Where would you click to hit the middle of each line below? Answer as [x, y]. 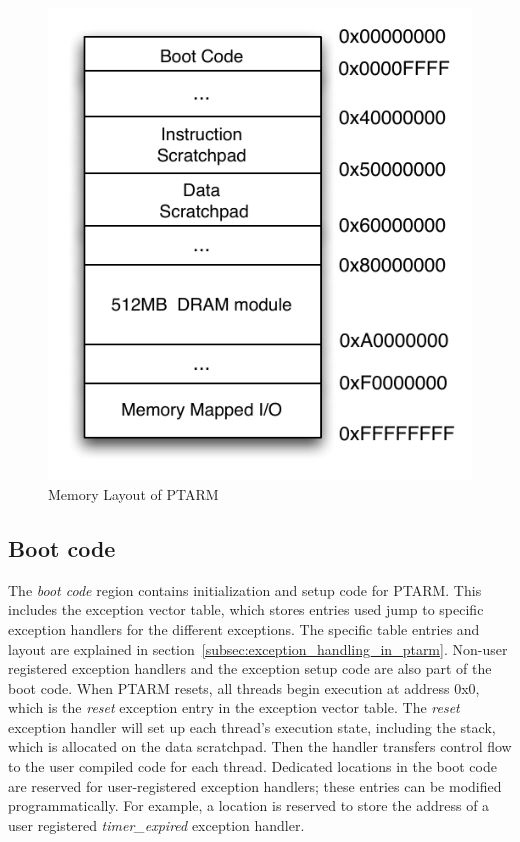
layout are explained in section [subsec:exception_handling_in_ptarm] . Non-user [258, 648]
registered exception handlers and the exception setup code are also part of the [250, 668]
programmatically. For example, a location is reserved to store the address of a [249, 805]
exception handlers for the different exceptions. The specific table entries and [244, 628]
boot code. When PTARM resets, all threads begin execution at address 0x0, [244, 687]
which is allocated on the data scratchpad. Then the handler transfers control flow [260, 746]
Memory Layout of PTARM [133, 493]
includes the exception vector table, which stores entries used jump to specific [246, 609]
